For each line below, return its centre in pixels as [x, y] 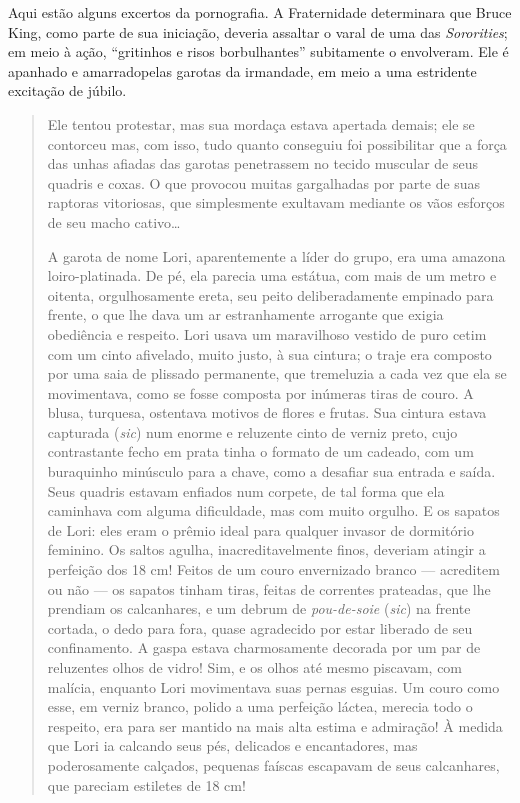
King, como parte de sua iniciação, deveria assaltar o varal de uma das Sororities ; [258, 31]
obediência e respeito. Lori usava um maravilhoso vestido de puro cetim [267, 333]
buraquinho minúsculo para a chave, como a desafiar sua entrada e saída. [271, 471]
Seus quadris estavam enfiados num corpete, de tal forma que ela [246, 490]
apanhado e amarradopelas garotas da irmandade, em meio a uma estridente [242, 70]
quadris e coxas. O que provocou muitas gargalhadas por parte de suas [264, 182]
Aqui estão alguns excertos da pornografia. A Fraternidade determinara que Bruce [260, 12]
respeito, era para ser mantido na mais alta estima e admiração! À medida [275, 725]
